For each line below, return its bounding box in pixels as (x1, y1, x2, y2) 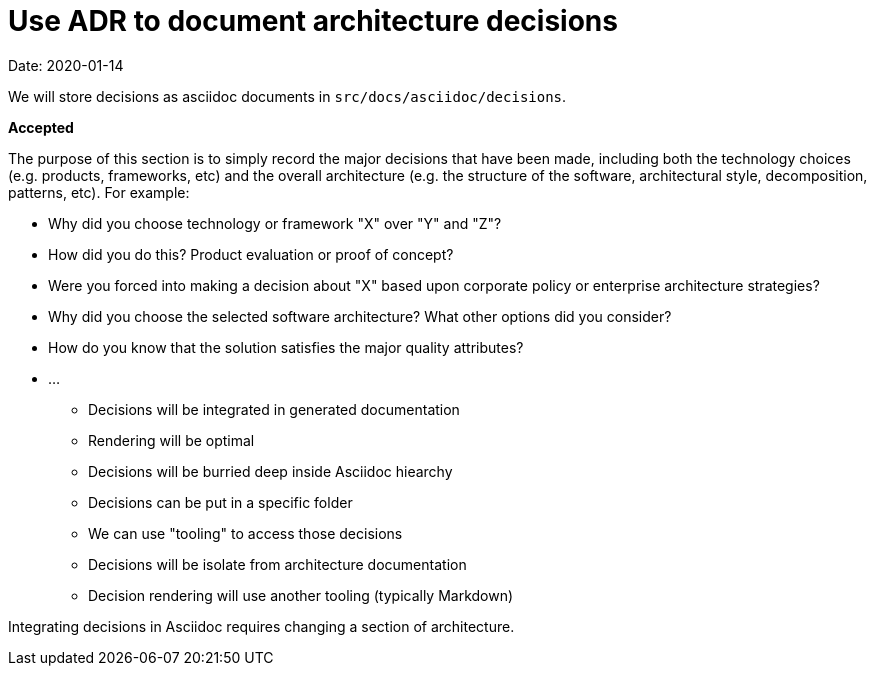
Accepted (8, 118, 74, 136)
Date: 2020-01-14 (8, 56, 124, 74)
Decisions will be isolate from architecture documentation (88, 555, 467, 573)
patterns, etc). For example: (8, 183, 190, 201)
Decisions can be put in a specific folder (88, 493, 353, 511)
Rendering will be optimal (88, 431, 255, 449)
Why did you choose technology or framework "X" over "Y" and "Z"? (48, 214, 502, 232)
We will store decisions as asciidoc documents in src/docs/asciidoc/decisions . (8, 87, 567, 105)
